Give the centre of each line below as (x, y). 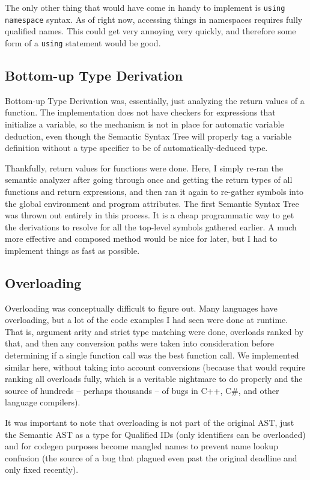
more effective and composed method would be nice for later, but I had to (141, 238)
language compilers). (43, 402)
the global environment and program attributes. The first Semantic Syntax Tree (152, 203)
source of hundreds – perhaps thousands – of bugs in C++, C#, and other (142, 390)
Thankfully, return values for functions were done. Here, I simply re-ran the (144, 168)
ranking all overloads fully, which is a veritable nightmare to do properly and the (154, 379)
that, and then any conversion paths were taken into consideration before (140, 343)
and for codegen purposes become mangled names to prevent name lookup (141, 446)
